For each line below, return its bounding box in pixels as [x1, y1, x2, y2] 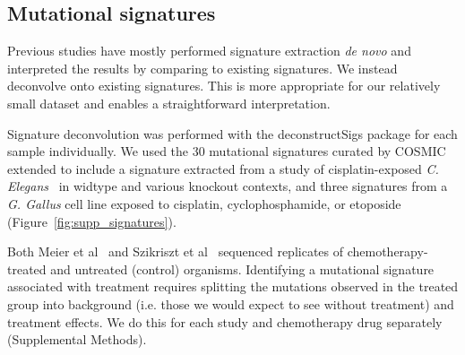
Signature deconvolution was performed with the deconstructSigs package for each [7, 124, 458, 143]
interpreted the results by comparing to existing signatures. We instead [7, 58, 398, 77]
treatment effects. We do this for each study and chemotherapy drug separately [7, 312, 443, 331]
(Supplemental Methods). [7, 330, 147, 349]
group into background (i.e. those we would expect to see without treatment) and [7, 294, 454, 313]
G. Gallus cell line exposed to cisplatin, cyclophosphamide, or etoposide [7, 194, 401, 212]
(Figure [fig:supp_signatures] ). [7, 212, 177, 230]
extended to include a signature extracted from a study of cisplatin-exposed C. [7, 159, 439, 177]
